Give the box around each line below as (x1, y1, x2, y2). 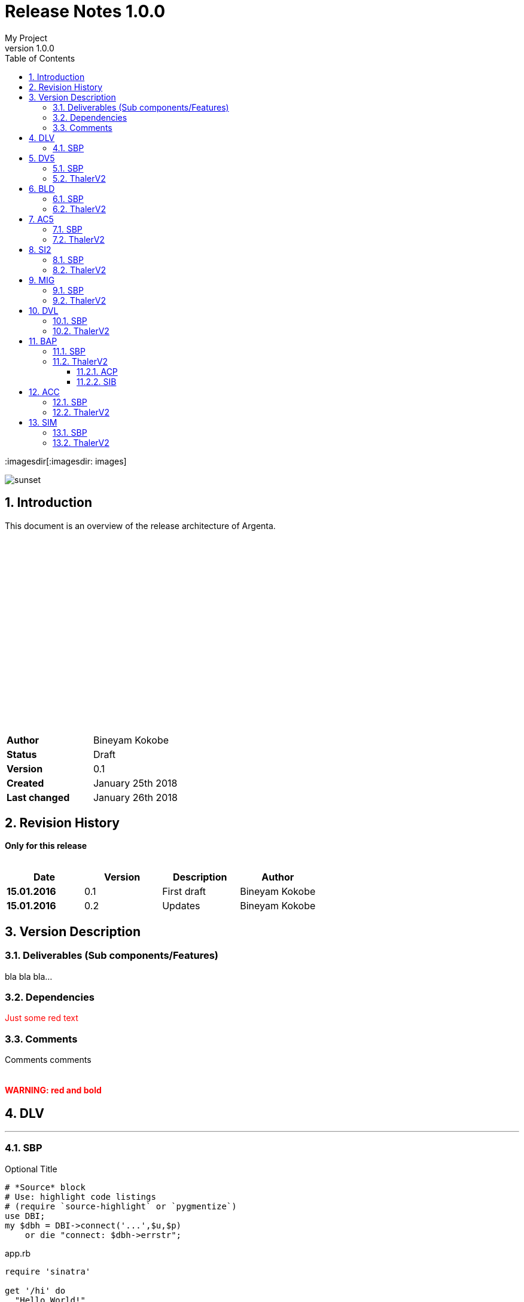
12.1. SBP (53, 396, 87, 407)
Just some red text (5, 1013, 78, 1023)
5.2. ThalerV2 (53, 173, 106, 184)
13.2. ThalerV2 (53, 437, 109, 448)
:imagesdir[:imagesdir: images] (5, 456, 127, 466)
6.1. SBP (53, 193, 84, 204)
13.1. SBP (53, 427, 87, 438)
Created (7, 777, 44, 789)
